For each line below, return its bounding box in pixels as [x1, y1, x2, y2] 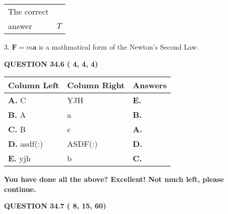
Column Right [67, 79, 125, 91]
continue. [4, 183, 36, 194]
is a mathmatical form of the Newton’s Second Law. [39, 42, 199, 52]
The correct [8, 6, 49, 17]
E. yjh [8, 152, 31, 164]
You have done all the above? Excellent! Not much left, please [4, 174, 224, 184]
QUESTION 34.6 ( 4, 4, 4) [4, 58, 98, 69]
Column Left [8, 79, 59, 91]
